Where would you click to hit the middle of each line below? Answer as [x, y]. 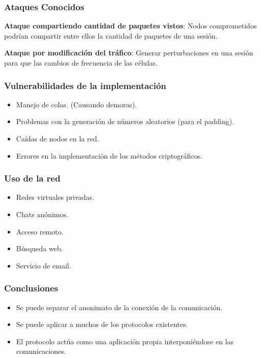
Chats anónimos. [42, 214]
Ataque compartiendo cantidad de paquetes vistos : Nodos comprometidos [130, 26]
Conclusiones [31, 288]
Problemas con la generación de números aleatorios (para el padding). [125, 121]
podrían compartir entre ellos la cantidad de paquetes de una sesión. [111, 35]
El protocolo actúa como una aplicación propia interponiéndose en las [125, 341]
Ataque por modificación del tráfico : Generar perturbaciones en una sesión [129, 53]
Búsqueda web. [40, 248]
